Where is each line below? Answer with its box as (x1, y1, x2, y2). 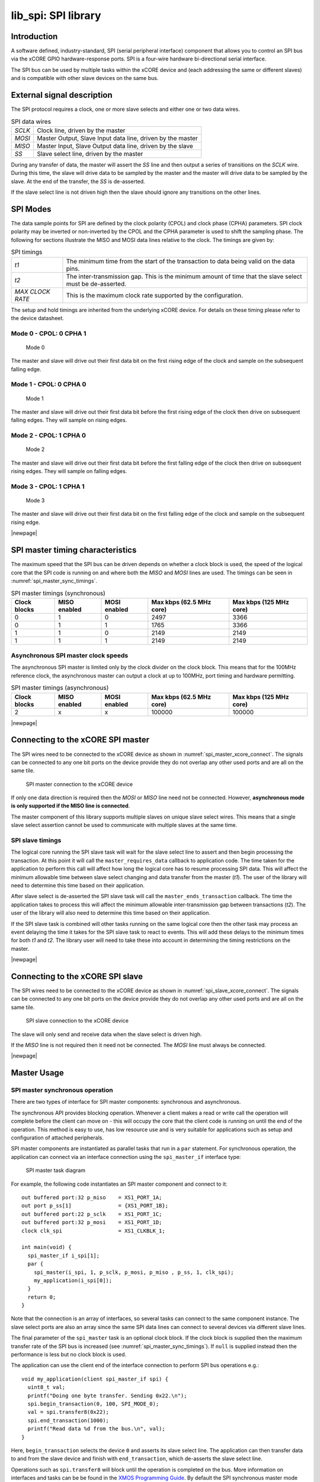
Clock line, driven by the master (36, 126, 126, 135)
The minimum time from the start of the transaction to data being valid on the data (66, 257, 295, 265)
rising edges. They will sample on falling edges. (11, 468, 127, 475)
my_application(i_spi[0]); (33, 1277, 113, 1283)
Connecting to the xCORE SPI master (11, 735, 150, 745)
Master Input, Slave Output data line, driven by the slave (36, 142, 194, 150)
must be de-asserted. (66, 279, 127, 288)
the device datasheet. (11, 314, 65, 321)
